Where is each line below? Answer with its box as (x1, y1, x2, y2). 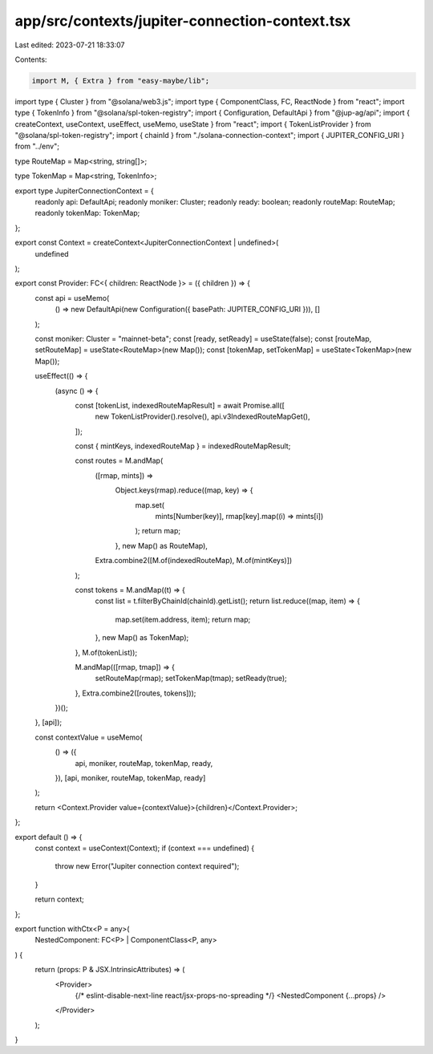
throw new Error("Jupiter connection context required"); (55, 861, 240, 871)
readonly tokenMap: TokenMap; (34, 209, 140, 218)
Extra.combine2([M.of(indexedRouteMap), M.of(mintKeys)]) (95, 556, 293, 566)
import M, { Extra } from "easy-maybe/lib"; (31, 76, 210, 85)
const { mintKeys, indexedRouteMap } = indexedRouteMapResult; (75, 441, 291, 451)
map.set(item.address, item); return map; (115, 614, 251, 624)
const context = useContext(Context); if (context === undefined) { (34, 843, 255, 853)
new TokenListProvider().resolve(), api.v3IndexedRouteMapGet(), (95, 411, 310, 421)
